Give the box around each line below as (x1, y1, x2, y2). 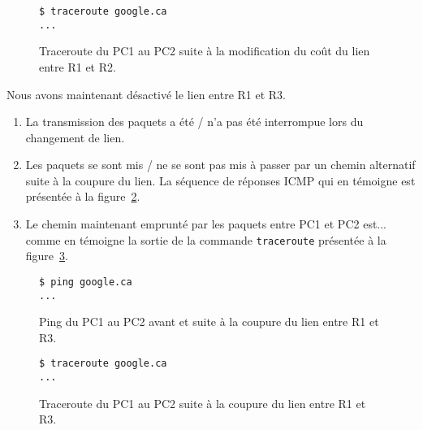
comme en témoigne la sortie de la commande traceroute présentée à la (25, 231, 386, 248)
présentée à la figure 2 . (25, 188, 140, 205)
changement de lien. (25, 128, 125, 146)
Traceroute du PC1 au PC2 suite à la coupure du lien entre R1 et (39, 394, 366, 411)
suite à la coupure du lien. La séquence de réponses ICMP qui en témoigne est (25, 172, 416, 189)
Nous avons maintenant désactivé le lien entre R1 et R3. (6, 85, 286, 102)
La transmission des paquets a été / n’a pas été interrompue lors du (25, 113, 364, 130)
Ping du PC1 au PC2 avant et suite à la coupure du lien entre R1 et (39, 313, 379, 330)
